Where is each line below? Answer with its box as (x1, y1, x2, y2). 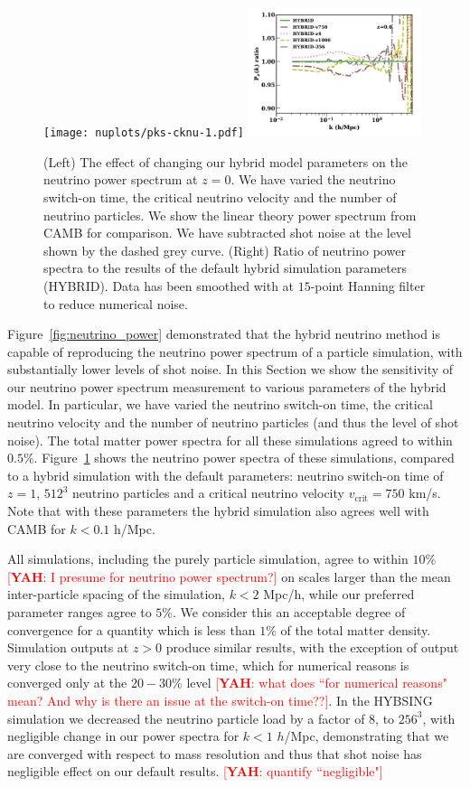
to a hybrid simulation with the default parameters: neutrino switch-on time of (7, 465, 444, 484)
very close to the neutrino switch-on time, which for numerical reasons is (7, 655, 409, 674)
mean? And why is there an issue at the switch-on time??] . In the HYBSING (7, 690, 433, 709)
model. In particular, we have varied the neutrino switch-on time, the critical (7, 395, 433, 414)
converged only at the (7, 673, 127, 692)
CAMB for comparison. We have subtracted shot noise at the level (43, 223, 411, 242)
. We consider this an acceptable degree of (173, 603, 406, 621)
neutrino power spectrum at (43, 170, 198, 189)
